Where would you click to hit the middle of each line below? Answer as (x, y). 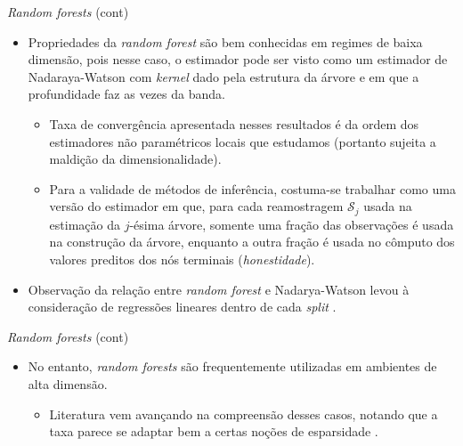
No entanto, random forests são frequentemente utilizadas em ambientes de (232, 366)
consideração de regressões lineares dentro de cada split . (182, 307)
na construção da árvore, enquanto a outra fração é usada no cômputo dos (252, 242)
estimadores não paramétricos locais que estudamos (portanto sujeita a (243, 141)
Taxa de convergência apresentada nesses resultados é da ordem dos (234, 123)
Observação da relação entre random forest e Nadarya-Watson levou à (219, 289)
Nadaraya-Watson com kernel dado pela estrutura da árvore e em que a (223, 76)
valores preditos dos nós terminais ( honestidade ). (182, 259)
